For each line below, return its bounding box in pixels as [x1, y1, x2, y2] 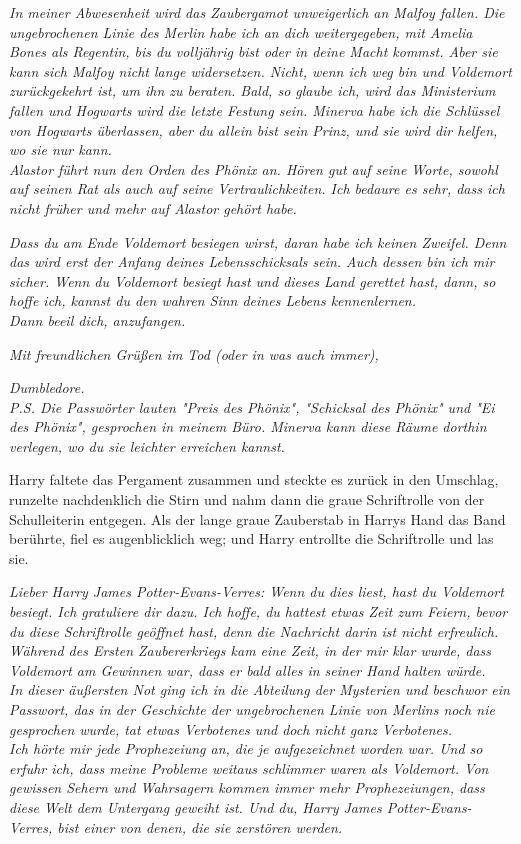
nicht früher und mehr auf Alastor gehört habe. [9, 197, 297, 218]
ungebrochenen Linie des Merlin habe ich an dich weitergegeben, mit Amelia [9, 21, 473, 42]
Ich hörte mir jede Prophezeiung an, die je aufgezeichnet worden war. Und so [9, 738, 483, 759]
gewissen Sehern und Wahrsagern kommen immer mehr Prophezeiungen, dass [9, 777, 485, 798]
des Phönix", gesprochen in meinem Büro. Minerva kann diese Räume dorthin [9, 416, 487, 437]
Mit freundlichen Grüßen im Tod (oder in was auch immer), [9, 343, 379, 364]
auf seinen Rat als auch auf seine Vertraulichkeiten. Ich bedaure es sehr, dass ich [9, 178, 505, 199]
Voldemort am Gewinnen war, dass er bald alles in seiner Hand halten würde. [9, 659, 486, 680]
